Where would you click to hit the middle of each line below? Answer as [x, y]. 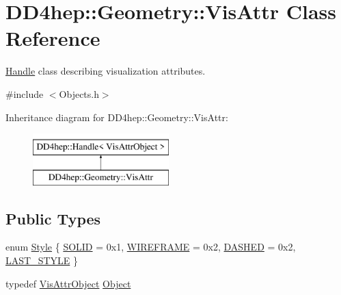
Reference [53, 38]
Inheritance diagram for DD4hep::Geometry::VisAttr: [117, 117]
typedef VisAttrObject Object [68, 283]
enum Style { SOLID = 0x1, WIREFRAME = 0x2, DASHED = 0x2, [151, 247]
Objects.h [79, 93]
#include [25, 93]
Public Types [53, 218]
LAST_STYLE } [42, 260]
